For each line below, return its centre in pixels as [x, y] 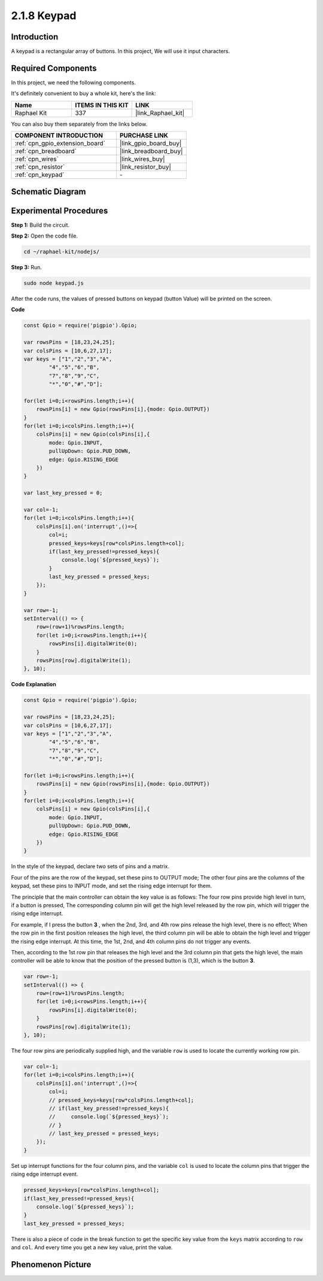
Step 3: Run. [26, 267]
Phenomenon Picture [51, 1265]
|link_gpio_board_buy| [151, 144]
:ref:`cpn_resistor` [40, 167]
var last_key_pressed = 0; [63, 493]
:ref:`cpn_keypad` [39, 175]
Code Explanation [33, 684]
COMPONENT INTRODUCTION [59, 136]
